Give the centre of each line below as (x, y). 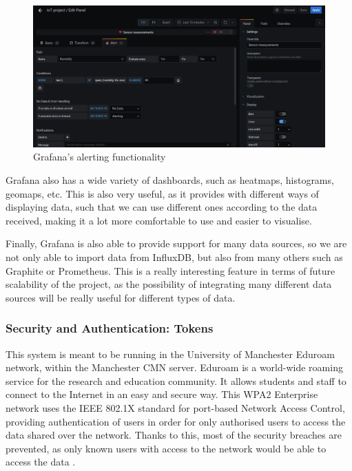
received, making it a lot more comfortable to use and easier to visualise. (159, 220)
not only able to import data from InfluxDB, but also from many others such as (174, 257)
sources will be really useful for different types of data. (121, 297)
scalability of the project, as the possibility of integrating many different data (169, 284)
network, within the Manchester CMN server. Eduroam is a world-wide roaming (174, 367)
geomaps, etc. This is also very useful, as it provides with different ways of (162, 193)
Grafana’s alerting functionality (100, 157)
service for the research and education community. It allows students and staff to (176, 380)
